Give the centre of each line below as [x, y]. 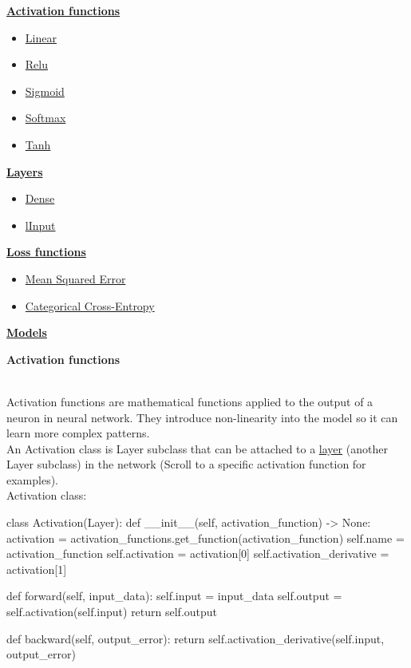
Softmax [45, 118]
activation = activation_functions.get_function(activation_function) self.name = [205, 538]
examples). [33, 479]
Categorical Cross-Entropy [90, 305]
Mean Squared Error [75, 278]
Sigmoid [45, 91]
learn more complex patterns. [78, 433]
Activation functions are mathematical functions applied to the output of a [190, 401]
